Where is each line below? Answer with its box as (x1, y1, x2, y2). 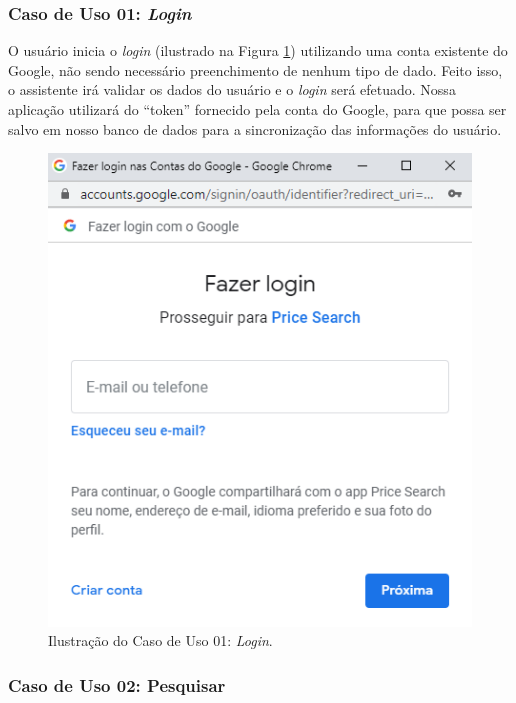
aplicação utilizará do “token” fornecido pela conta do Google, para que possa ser (8, 99, 507, 119)
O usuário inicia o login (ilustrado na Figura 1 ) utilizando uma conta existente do (8, 40, 508, 61)
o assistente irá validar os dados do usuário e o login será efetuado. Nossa (8, 79, 456, 100)
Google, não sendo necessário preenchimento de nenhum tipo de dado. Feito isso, (8, 59, 503, 80)
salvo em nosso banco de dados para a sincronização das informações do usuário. (8, 118, 502, 139)
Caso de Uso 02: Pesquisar (8, 672, 226, 697)
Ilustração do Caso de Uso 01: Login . (48, 630, 273, 651)
